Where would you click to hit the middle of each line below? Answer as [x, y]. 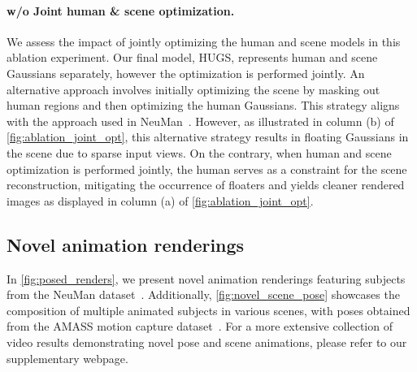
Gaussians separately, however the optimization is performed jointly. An [186, 73]
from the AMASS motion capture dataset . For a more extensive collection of [200, 326]
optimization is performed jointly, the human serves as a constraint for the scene [207, 169]
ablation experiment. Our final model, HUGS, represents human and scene [192, 57]
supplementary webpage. [67, 358]
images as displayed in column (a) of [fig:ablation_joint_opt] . [160, 200]
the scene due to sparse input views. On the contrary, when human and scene [199, 152]
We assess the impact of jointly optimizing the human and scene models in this [204, 41]
